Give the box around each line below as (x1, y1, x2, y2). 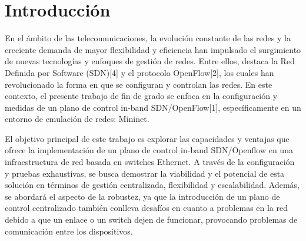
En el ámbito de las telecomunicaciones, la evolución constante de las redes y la (5, 32, 291, 44)
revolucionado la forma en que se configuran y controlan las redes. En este (5, 78, 272, 90)
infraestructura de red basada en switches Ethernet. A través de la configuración (5, 156, 295, 168)
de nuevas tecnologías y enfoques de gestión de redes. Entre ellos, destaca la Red (5, 55, 295, 67)
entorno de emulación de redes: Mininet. (5, 113, 149, 125)
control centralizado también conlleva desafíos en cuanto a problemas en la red (5, 202, 288, 214)
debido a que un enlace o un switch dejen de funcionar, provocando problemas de (5, 213, 298, 226)
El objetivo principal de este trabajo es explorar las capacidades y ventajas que (5, 132, 290, 144)
